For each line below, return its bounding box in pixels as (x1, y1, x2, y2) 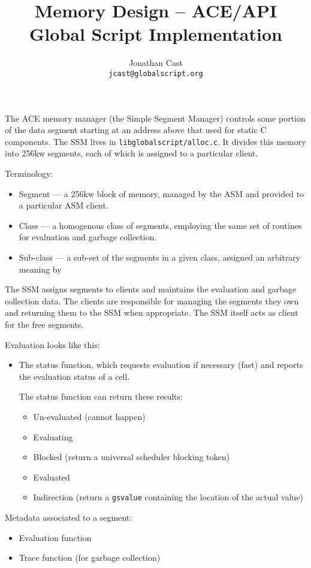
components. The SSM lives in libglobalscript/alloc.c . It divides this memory (5, 135, 306, 147)
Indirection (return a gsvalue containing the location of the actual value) (33, 491, 304, 503)
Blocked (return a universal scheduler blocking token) (33, 451, 230, 463)
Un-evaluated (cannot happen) (33, 410, 146, 422)
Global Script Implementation (29, 22, 282, 46)
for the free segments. (5, 318, 84, 330)
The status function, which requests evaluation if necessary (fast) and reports (19, 358, 303, 371)
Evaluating (33, 430, 73, 443)
